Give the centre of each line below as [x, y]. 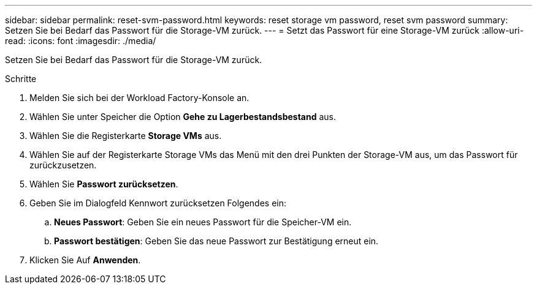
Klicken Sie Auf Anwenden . [85, 260]
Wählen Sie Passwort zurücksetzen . [104, 184]
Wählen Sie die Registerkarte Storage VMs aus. [126, 136]
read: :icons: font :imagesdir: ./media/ [81, 41]
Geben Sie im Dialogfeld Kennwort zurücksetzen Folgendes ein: [158, 203]
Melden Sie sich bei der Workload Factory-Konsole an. [139, 98]
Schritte [21, 79]
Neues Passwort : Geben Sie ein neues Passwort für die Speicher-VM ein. [203, 222]
